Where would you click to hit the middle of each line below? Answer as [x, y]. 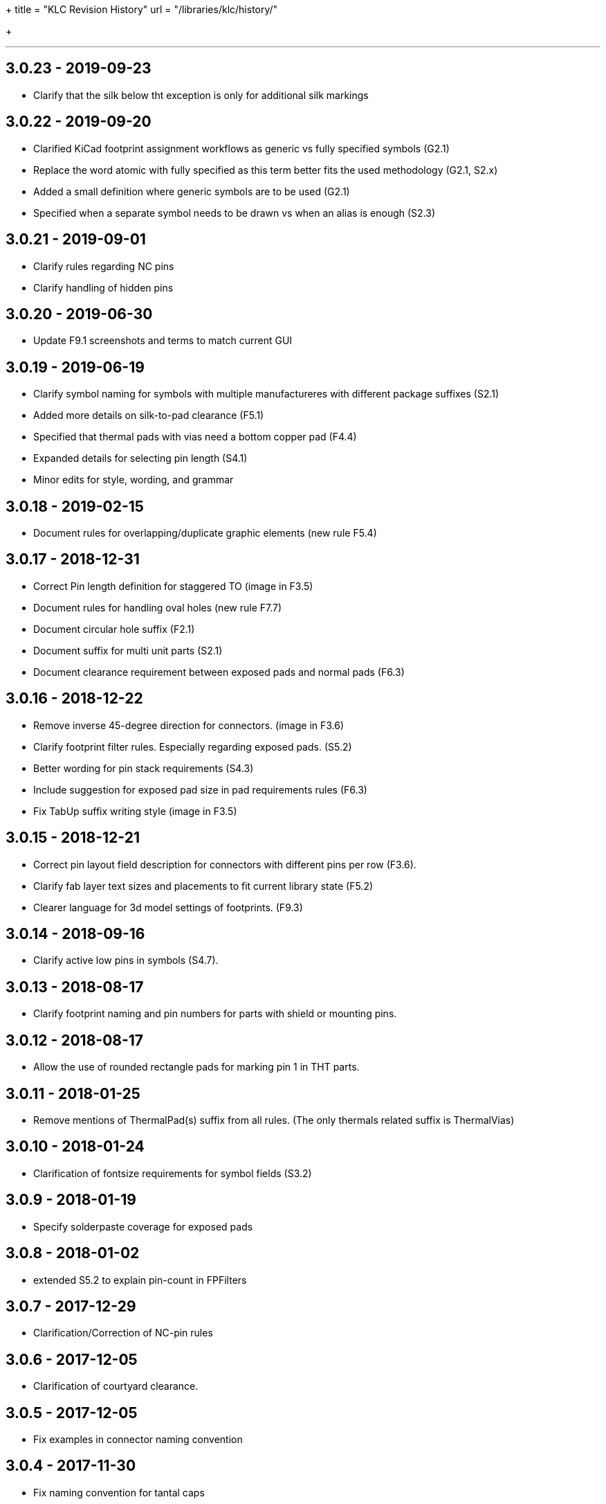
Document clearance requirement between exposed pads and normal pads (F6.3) [219, 672]
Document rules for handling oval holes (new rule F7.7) [158, 607]
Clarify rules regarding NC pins [104, 266]
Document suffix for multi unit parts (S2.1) [128, 650]
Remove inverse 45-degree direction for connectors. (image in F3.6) [189, 725]
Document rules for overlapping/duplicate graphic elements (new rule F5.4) [205, 533]
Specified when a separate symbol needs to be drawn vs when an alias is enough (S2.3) [235, 213]
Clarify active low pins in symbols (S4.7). [126, 960]
